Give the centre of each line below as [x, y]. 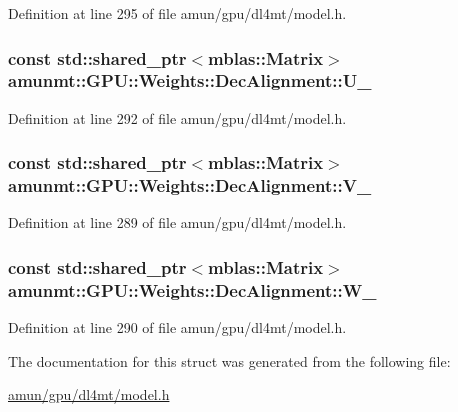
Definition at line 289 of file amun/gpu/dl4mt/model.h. [177, 222]
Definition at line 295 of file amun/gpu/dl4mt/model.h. [177, 13]
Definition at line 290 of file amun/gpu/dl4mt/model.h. [177, 327]
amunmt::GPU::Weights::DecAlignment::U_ [190, 80]
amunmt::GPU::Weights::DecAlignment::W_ [192, 289]
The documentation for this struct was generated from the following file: [229, 360]
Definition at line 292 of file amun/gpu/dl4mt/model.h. [177, 117]
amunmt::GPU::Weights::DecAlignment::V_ [190, 185]
